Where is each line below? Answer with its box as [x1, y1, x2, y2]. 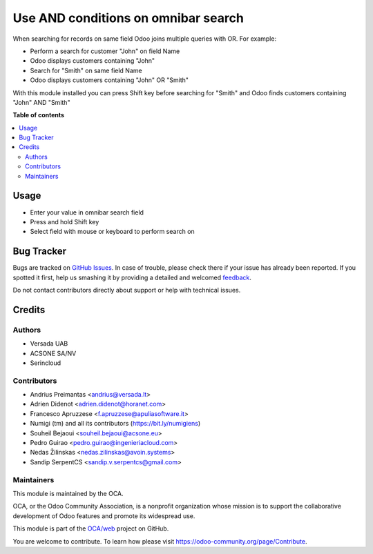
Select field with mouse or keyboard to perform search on [30, 228, 195, 236]
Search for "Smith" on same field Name [30, 66, 142, 75]
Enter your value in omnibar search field [30, 208, 144, 217]
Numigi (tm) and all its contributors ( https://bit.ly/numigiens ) [30, 419, 201, 428]
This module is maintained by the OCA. [12, 489, 124, 497]
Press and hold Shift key [30, 217, 99, 226]
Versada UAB [30, 339, 68, 348]
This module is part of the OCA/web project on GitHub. [12, 524, 169, 533]
